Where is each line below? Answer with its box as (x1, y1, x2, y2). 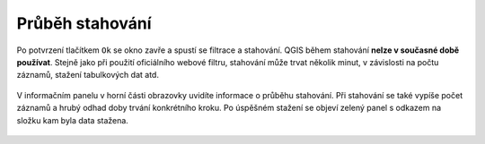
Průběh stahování (16, 13, 152, 33)
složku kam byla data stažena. (16, 114, 129, 125)
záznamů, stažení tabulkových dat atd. (16, 70, 159, 80)
